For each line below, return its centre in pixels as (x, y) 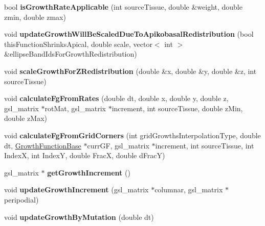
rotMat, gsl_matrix (75, 108)
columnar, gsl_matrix (189, 190)
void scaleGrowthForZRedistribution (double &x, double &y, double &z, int (130, 71)
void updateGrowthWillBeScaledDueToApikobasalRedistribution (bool (129, 34)
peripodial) (21, 199)
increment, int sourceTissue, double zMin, (177, 108)
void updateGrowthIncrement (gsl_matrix (76, 190)
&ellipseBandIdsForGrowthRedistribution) (71, 54)
